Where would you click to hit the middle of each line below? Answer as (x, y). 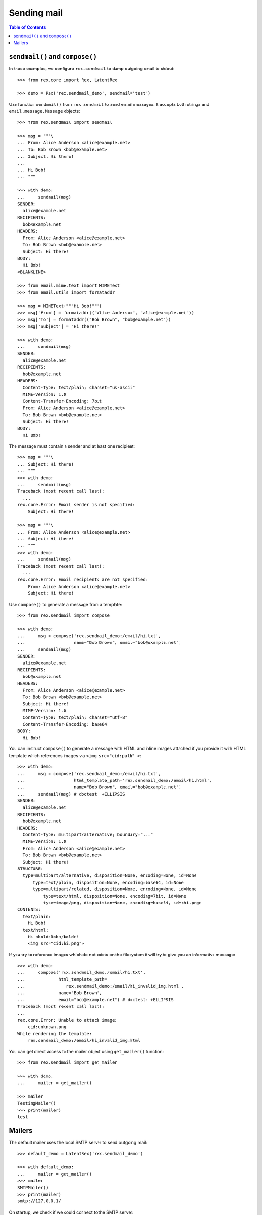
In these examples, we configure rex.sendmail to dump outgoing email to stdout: (92, 69)
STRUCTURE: (31, 868)
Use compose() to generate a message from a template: (65, 604)
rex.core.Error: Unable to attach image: (67, 1020)
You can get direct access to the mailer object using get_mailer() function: (86, 1051)
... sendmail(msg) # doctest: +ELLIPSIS (72, 794)
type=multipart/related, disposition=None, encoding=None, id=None (115, 889)
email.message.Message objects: (44, 111)
